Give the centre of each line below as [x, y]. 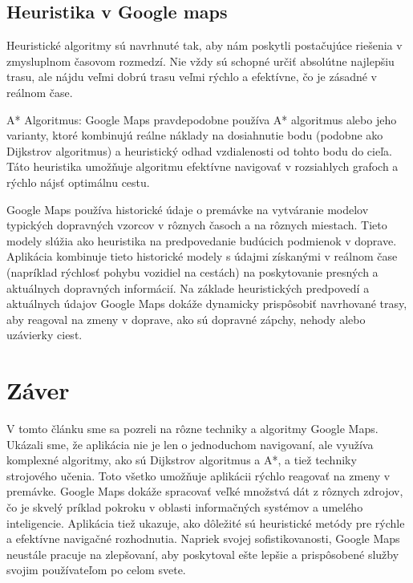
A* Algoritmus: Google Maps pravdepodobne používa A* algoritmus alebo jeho [202, 119]
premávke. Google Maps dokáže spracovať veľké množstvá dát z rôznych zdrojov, [205, 491]
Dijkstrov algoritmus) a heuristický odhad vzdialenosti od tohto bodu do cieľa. [199, 150]
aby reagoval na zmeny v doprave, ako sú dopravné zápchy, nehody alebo [186, 319]
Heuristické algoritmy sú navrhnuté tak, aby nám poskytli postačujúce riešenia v [204, 45]
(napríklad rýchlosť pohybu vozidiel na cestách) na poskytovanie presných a [192, 271]
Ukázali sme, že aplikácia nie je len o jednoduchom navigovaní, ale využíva [190, 444]
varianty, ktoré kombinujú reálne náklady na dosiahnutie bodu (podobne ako [195, 135]
